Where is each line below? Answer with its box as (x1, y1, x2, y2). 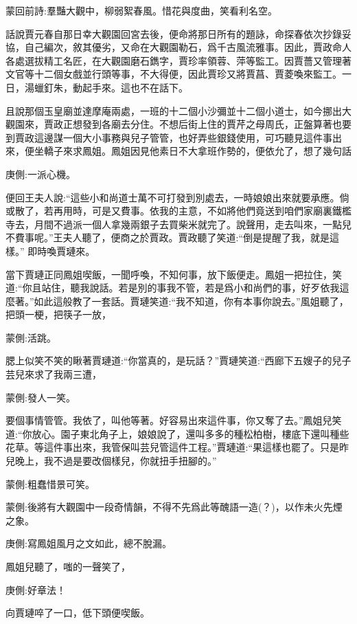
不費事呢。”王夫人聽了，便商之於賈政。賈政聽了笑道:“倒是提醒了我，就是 (5, 230, 330, 245)
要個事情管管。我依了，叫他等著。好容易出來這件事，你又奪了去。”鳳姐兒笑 (5, 413, 342, 427)
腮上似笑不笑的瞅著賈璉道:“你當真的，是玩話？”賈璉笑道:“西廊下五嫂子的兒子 (5, 353, 352, 368)
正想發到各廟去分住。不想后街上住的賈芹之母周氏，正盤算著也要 (62, 117, 352, 131)
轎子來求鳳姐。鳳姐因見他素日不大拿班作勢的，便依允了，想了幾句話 (43, 144, 352, 158)
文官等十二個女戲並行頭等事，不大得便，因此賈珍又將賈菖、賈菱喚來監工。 (5, 67, 342, 81)
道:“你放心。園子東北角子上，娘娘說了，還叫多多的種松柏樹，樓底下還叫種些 (5, 426, 349, 441)
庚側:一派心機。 (5, 166, 76, 181)
